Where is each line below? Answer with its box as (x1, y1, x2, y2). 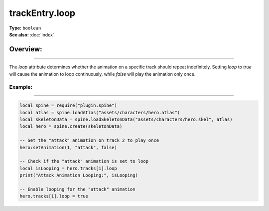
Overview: (9, 45, 42, 53)
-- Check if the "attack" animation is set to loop (19, 159, 149, 164)
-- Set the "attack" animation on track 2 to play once (19, 138, 159, 143)
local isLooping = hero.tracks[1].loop (19, 165, 117, 171)
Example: (9, 83, 32, 90)
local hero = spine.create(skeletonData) (19, 124, 123, 129)
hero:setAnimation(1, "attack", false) (19, 145, 117, 150)
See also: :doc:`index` (9, 31, 54, 37)
